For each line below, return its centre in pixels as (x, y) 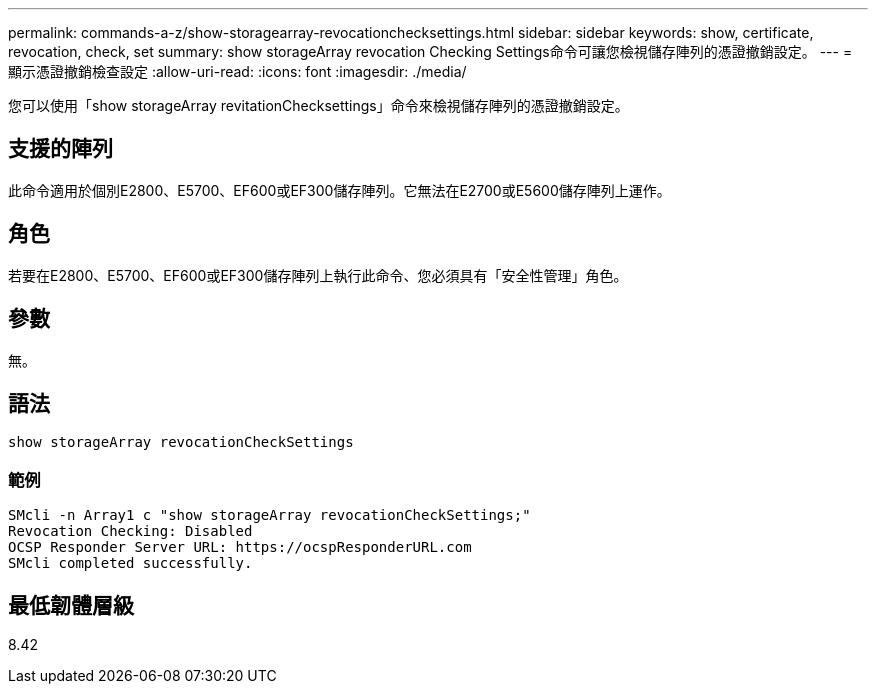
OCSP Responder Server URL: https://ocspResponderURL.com (240, 547)
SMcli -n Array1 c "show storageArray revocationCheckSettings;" (269, 515)
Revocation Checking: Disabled (130, 531)
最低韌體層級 (71, 605)
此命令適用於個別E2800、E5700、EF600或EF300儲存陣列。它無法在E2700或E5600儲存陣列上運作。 (339, 190)
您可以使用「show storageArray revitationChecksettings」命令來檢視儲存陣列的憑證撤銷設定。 (318, 105)
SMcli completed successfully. (130, 563)
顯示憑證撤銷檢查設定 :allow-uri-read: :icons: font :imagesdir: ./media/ (237, 71)
